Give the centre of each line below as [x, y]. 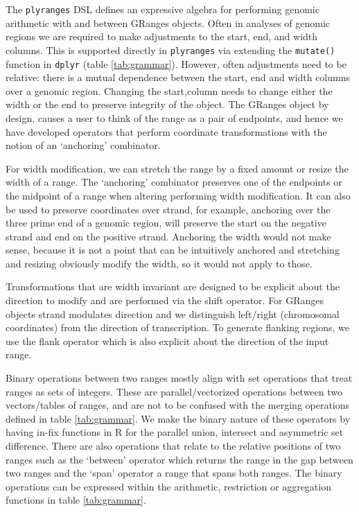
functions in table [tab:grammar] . [76, 500]
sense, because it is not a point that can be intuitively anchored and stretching [173, 250]
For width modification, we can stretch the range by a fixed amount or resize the [177, 168]
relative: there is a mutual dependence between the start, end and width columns [178, 77]
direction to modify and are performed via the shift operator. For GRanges [165, 300]
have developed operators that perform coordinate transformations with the [166, 131]
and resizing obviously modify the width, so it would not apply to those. [159, 263]
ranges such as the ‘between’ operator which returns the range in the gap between [179, 459]
